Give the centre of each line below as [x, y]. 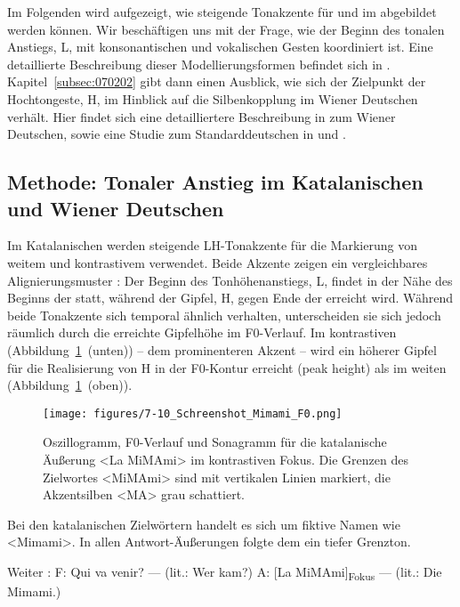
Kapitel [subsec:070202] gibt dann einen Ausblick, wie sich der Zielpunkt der [217, 81]
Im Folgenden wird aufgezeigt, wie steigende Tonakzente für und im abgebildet [222, 12]
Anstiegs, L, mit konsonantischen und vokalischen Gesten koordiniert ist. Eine [220, 47]
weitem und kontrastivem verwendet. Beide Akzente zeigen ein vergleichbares [218, 262]
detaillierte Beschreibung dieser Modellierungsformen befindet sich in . [199, 64]
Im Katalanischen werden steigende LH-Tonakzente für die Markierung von [212, 245]
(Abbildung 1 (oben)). [70, 385]
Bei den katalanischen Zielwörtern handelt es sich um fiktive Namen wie [204, 524]
